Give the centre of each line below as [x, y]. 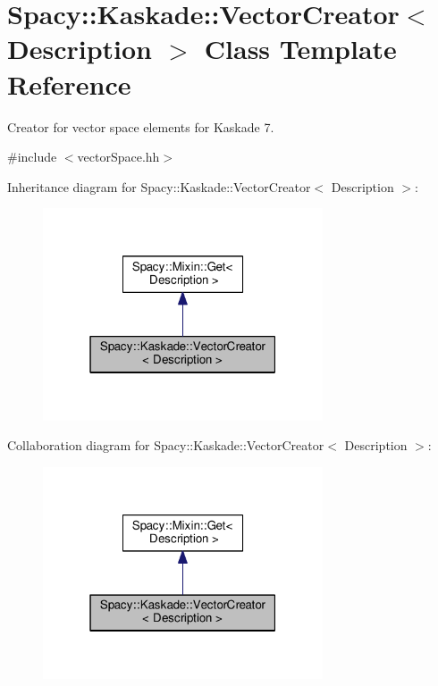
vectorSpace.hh [118, 157]
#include [32, 157]
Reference [69, 84]
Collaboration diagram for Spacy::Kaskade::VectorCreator [166, 445]
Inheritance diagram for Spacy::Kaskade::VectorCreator [159, 186]
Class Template [300, 49]
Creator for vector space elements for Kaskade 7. [141, 126]
